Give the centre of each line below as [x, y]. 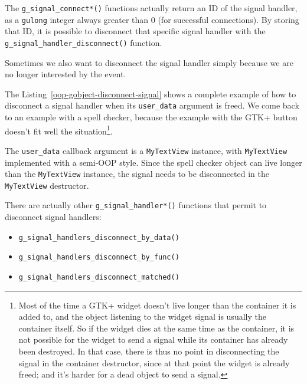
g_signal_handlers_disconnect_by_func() [99, 257]
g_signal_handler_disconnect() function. [84, 42]
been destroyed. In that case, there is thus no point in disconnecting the [149, 351]
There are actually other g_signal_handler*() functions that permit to [136, 205]
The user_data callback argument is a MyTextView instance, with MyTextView [146, 150]
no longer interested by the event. [66, 74]
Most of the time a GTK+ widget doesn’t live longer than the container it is [157, 305]
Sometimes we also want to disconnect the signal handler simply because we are [149, 62]
